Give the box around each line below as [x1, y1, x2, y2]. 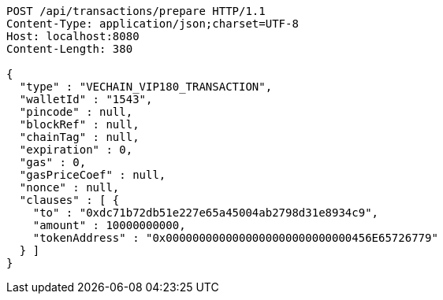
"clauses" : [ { [19, 194, 120, 206]
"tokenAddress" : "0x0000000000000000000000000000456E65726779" [32, 231, 438, 244]
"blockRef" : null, [19, 118, 140, 131]
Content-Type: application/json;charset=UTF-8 [6, 17, 299, 30]
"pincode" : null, [19, 106, 133, 118]
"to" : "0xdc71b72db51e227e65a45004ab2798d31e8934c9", [32, 206, 379, 219]
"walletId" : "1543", [19, 93, 153, 106]
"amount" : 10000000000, [32, 219, 186, 231]
